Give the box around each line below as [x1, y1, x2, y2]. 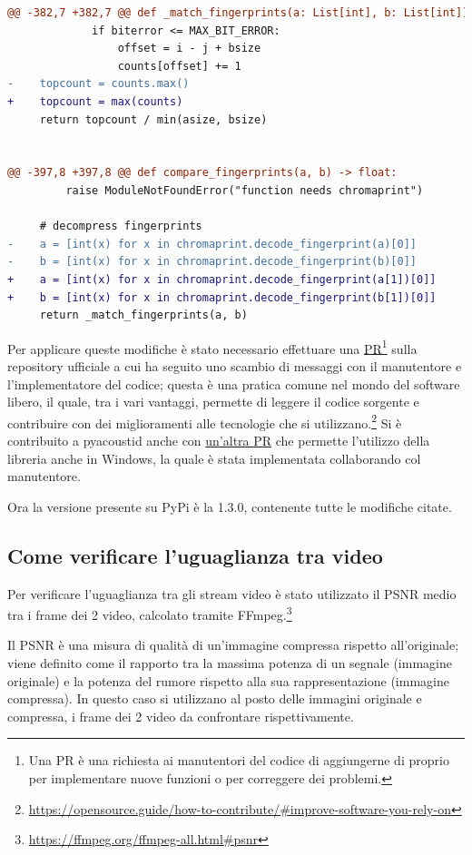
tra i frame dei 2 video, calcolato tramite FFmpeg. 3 [7, 603, 292, 624]
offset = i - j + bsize [117, 42, 261, 55]
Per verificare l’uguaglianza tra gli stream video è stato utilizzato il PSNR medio [7, 584, 457, 603]
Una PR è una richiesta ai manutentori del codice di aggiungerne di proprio [28, 751, 449, 770]
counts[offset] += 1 [117, 59, 241, 73]
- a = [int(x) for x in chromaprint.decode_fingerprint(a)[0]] [7, 237, 418, 251]
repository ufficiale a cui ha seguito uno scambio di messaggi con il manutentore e [7, 356, 462, 375]
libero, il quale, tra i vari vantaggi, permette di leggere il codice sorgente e [7, 392, 419, 411]
